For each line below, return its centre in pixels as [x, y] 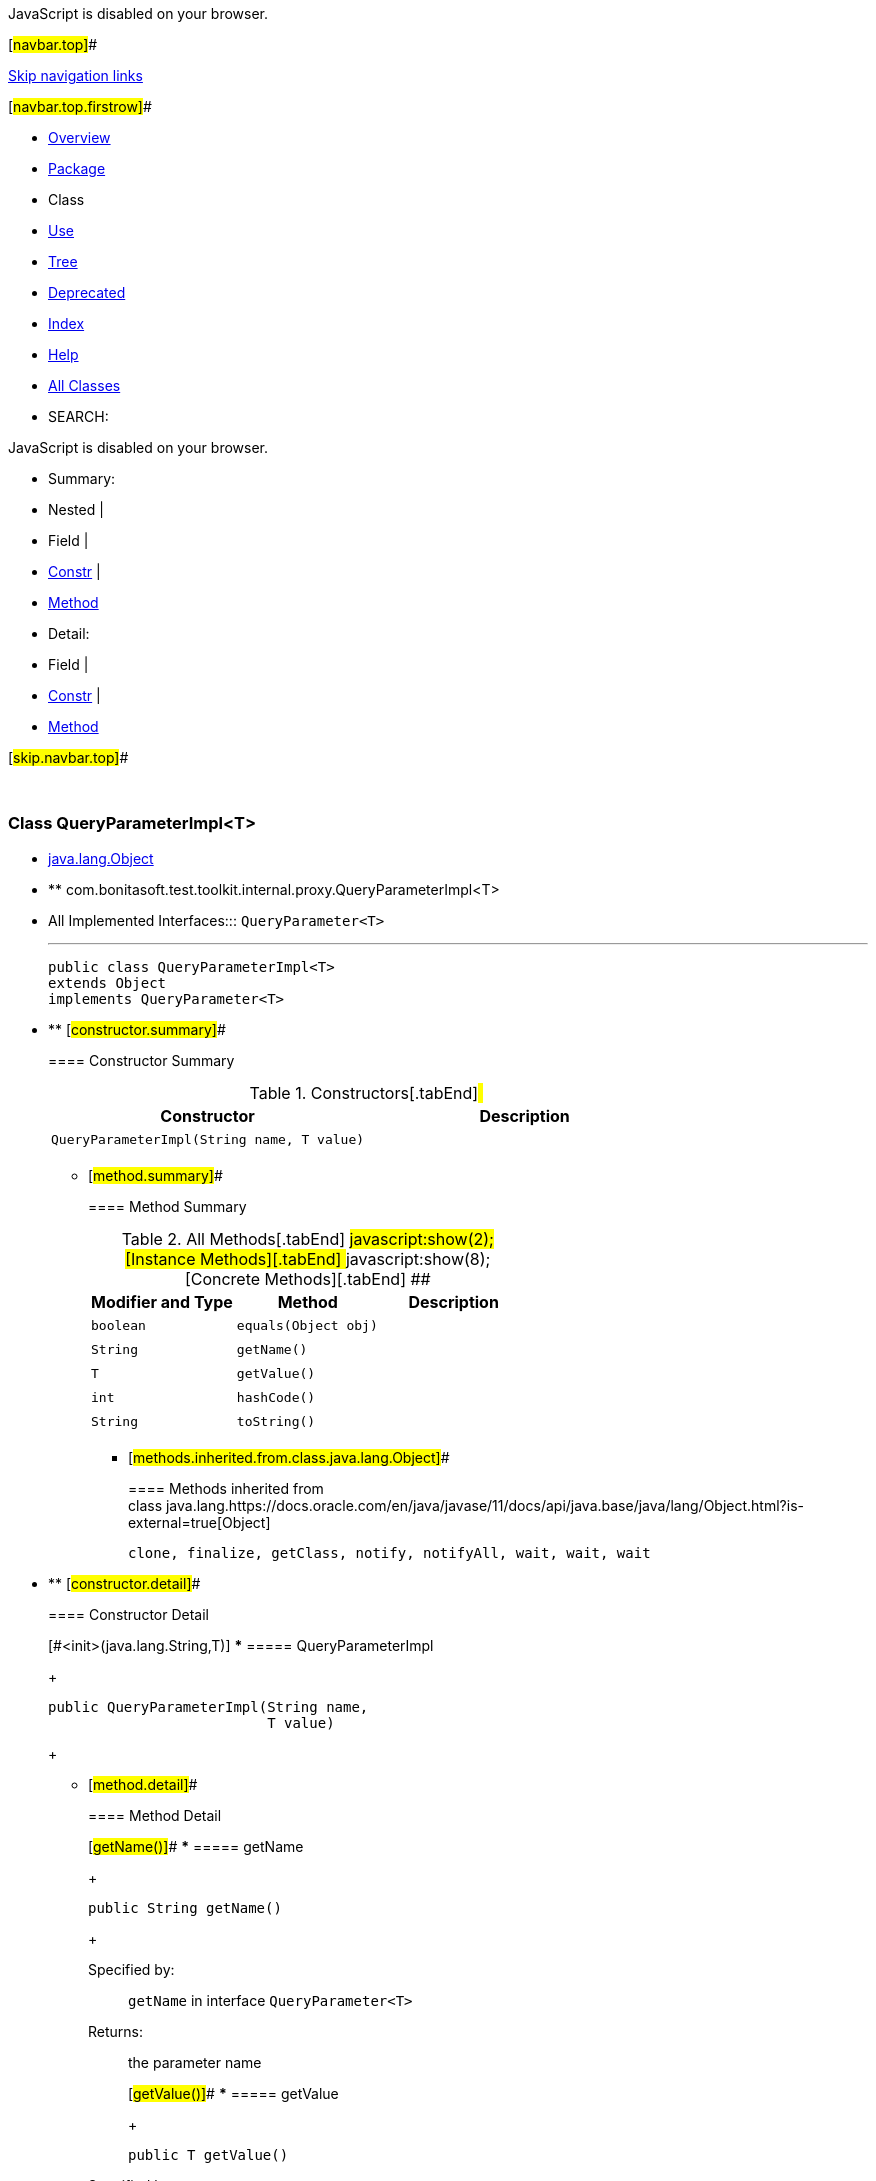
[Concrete [222, 1278]
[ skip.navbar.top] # [68, 757]
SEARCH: [78, 416]
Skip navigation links [75, 75]
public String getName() [185, 1907]
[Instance [160, 1258]
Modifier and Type [162, 1301]
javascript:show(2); [421, 1238]
